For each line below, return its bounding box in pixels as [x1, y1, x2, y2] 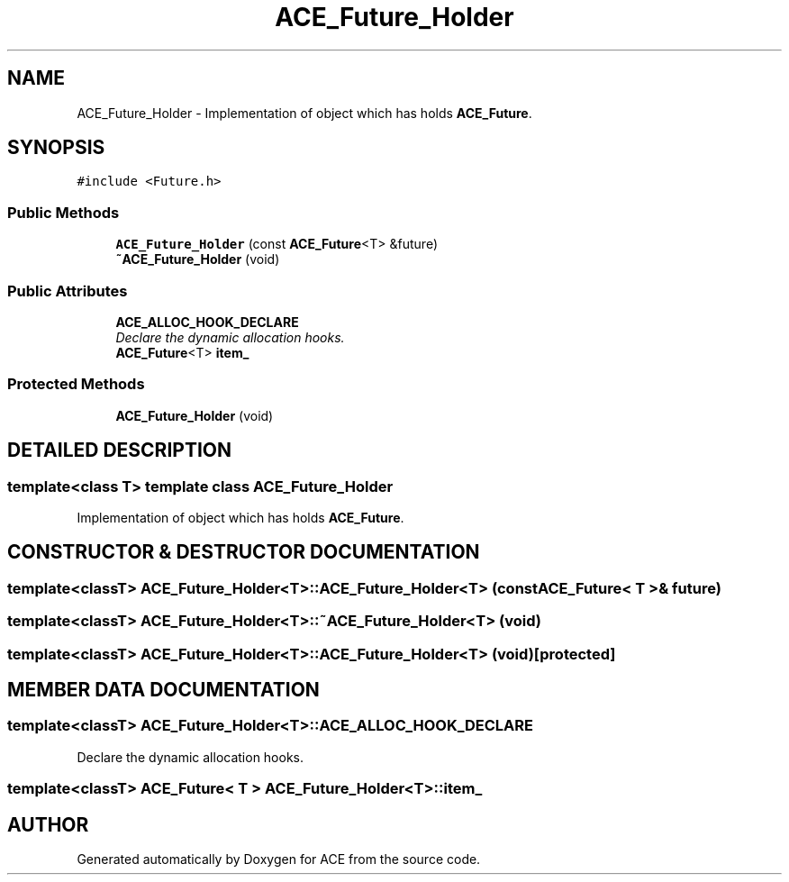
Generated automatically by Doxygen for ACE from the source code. [77, 850, 481, 867]
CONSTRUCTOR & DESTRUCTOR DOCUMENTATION [7, 541, 480, 564]
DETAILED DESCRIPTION [7, 439, 232, 462]
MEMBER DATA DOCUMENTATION [7, 677, 320, 701]
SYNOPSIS [7, 136, 105, 159]
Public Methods [7, 203, 120, 222]
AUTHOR [7, 813, 89, 836]
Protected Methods [7, 375, 145, 394]
